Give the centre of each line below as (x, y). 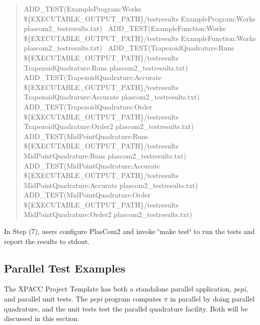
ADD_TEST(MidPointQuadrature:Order (87, 195)
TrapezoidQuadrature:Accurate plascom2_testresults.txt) (112, 97)
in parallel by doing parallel (212, 299)
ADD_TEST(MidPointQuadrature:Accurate (92, 165)
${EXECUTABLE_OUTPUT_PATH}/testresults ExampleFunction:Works (140, 38)
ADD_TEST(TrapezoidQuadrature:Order (88, 106)
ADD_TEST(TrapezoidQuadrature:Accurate (93, 77)
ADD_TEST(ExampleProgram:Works (82, 8)
